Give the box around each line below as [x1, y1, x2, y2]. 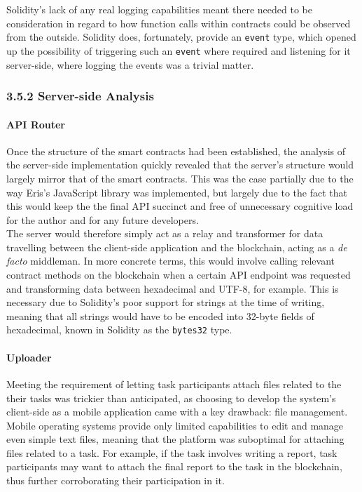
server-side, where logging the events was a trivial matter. [6, 57, 254, 72]
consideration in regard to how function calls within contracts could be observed [6, 15, 351, 30]
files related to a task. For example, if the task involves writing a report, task [6, 445, 337, 460]
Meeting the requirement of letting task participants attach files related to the [6, 376, 342, 391]
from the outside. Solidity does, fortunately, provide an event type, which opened [6, 29, 356, 44]
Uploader [6, 350, 52, 364]
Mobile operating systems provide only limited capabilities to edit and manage [6, 418, 344, 432]
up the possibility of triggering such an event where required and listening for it [6, 43, 351, 58]
